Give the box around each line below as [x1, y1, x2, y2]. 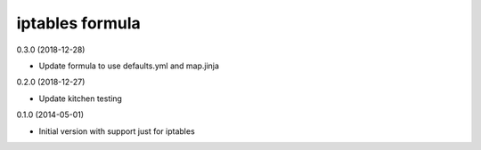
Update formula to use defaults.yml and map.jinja [38, 60, 220, 71]
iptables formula [16, 13, 142, 33]
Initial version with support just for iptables [38, 125, 195, 137]
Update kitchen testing [38, 93, 122, 104]
